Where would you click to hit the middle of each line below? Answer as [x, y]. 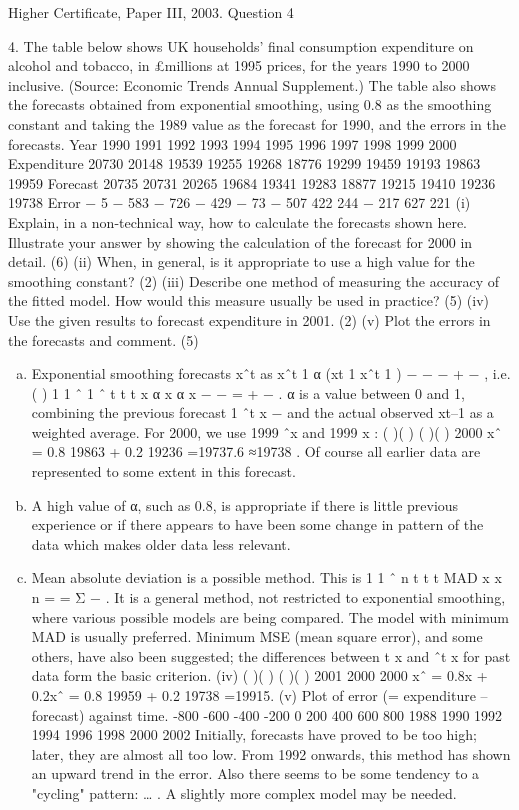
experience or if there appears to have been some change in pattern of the [257, 524]
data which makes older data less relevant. [161, 543]
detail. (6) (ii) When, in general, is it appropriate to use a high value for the [241, 261]
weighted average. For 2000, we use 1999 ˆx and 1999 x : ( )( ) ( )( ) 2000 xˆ [266, 431]
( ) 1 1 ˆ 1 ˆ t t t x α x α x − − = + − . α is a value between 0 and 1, [248, 392]
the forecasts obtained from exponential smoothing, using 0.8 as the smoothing [250, 104]
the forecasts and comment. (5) [103, 339]
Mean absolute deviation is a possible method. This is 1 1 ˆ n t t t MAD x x [266, 577]
